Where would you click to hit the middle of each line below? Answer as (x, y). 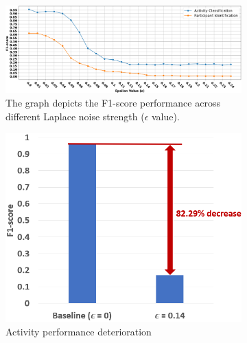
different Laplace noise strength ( (75, 116)
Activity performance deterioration (79, 331)
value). (165, 116)
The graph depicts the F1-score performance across (113, 102)
